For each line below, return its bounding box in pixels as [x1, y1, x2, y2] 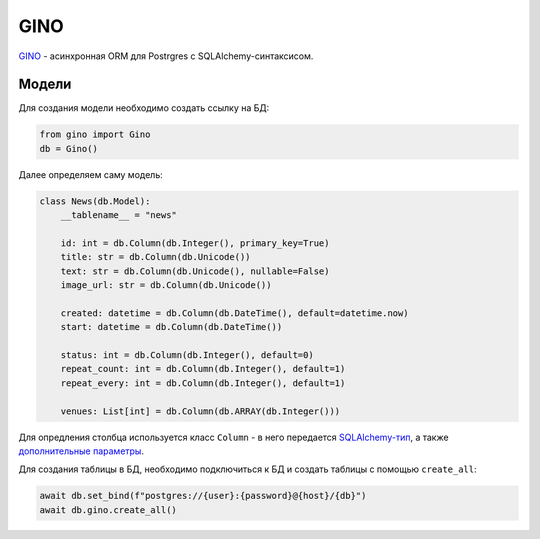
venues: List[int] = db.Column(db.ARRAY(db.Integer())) [60, 405, 341, 417]
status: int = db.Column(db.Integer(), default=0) [60, 350, 314, 361]
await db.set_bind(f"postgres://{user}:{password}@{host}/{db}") [39, 490, 367, 502]
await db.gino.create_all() [39, 504, 177, 515]
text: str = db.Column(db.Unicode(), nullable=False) [60, 265, 330, 277]
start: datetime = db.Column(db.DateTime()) [60, 321, 283, 333]
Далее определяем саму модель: [18, 168, 164, 180]
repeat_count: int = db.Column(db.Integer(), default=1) [60, 363, 346, 375]
